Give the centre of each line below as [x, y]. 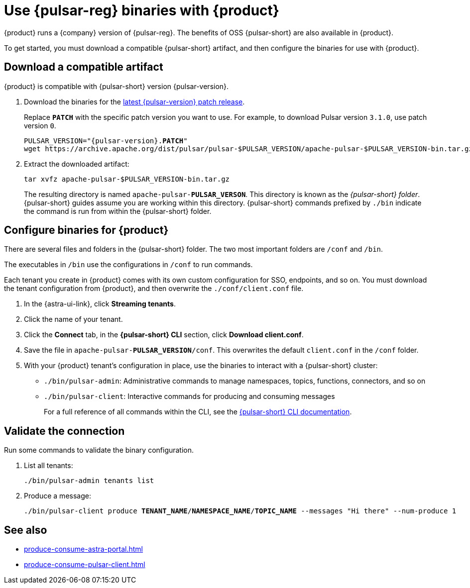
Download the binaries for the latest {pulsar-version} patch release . [134, 101]
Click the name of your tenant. [73, 319]
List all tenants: [49, 466]
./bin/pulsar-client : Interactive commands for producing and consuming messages [189, 396]
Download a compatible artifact [84, 67]
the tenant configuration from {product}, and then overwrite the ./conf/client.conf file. [154, 289]
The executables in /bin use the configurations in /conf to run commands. [128, 265]
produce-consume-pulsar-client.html [85, 565]
